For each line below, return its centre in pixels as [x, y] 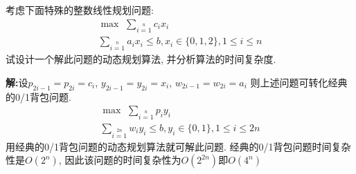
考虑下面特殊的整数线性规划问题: [80, 10]
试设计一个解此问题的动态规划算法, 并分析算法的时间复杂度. [141, 59]
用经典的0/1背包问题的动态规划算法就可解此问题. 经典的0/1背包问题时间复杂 [178, 146]
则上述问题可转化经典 [299, 82]
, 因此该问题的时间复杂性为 [120, 160]
